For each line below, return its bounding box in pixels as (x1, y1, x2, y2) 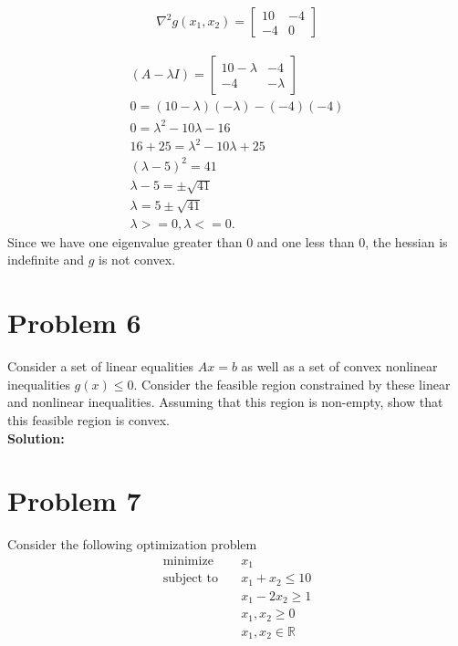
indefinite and (7, 250, 85, 269)
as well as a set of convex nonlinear (241, 357, 438, 376)
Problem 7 (7, 482, 141, 519)
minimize (162, 554, 213, 568)
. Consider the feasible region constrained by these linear (133, 374, 451, 393)
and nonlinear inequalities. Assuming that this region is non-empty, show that (7, 392, 443, 412)
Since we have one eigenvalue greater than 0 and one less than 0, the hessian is (7, 232, 448, 251)
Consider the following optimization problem (7, 535, 257, 554)
